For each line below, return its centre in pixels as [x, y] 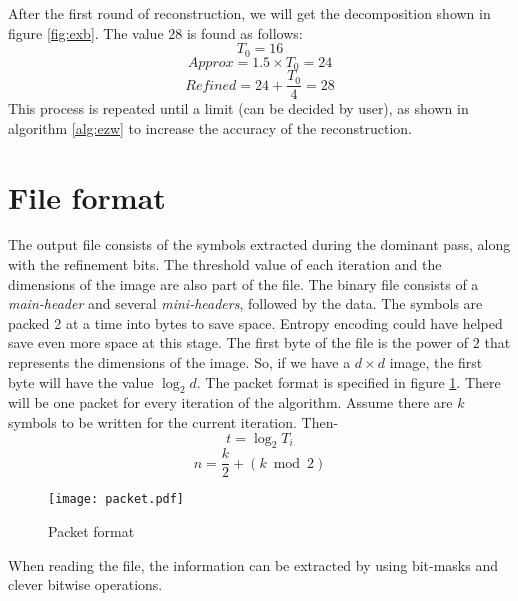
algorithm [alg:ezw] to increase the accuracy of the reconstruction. [210, 127]
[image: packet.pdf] [116, 499]
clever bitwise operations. [85, 584]
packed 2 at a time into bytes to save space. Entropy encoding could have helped [255, 322]
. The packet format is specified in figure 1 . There [348, 381]
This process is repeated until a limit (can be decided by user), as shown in [238, 108]
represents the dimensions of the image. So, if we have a [179, 362]
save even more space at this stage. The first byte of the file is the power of [238, 342]
